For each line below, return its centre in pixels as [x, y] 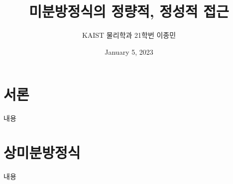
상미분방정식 [42, 152]
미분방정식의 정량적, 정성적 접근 [129, 11]
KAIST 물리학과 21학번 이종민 [129, 35]
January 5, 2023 [129, 51]
